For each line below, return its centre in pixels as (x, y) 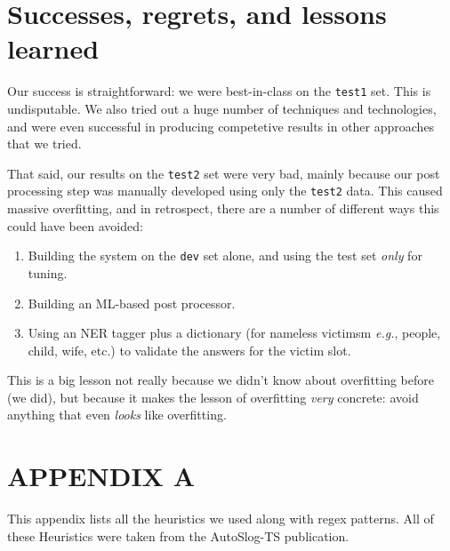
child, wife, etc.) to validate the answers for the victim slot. (189, 350)
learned (53, 48)
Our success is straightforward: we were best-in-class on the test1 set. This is (219, 91)
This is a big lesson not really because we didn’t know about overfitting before (221, 380)
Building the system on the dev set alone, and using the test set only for (225, 256)
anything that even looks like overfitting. (117, 415)
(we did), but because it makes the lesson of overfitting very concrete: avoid (213, 397)
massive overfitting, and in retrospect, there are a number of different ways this (223, 208)
